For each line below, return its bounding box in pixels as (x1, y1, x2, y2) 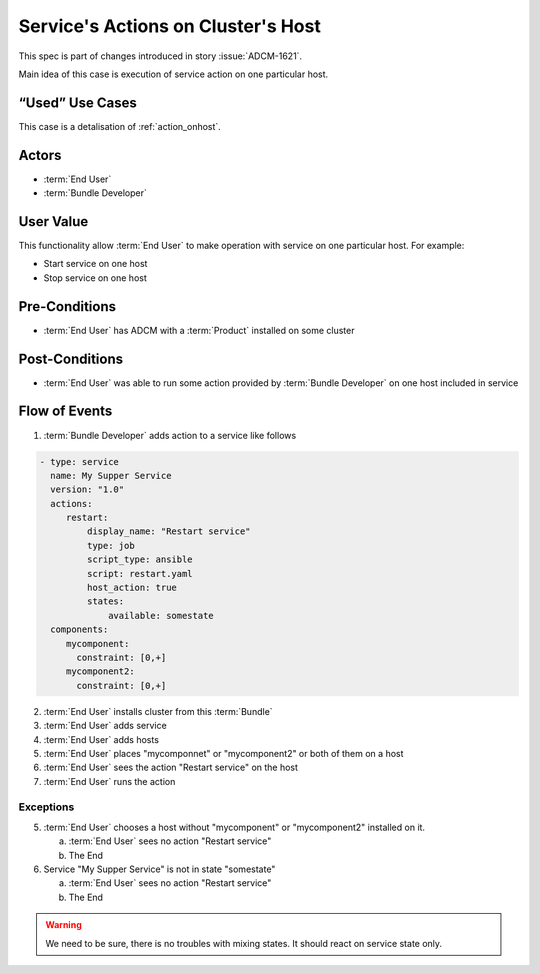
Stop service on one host (43, 271, 147, 284)
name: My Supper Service (50, 470, 172, 481)
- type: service (39, 456, 120, 467)
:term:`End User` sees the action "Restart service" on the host (43, 761, 299, 774)
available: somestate (108, 610, 214, 621)
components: (50, 624, 109, 635)
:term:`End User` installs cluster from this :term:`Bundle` (43, 705, 274, 717)
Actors (18, 146, 62, 164)
